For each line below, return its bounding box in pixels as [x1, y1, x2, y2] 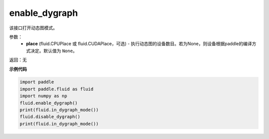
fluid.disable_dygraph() [19, 114, 81, 120]
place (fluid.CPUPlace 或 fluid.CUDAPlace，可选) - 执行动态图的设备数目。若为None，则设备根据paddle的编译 [26, 41, 252, 47]
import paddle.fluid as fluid [19, 86, 94, 92]
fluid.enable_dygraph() [19, 100, 78, 106]
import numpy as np [19, 93, 67, 99]
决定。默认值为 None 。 [30, 48, 77, 54]
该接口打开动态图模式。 [9, 25, 57, 31]
